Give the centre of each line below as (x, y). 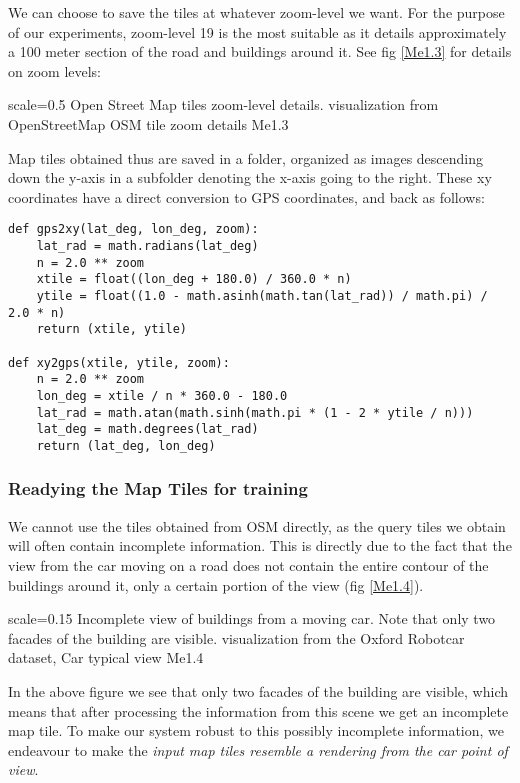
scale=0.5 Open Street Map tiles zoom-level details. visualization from (223, 104)
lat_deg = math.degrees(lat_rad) (147, 429)
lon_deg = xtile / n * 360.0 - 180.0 (162, 395)
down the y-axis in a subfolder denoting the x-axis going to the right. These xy (250, 177)
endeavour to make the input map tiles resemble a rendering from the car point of (258, 749)
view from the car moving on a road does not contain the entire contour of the (248, 564)
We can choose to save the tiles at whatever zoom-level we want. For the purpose (256, 12)
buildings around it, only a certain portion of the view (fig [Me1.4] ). (216, 584)
